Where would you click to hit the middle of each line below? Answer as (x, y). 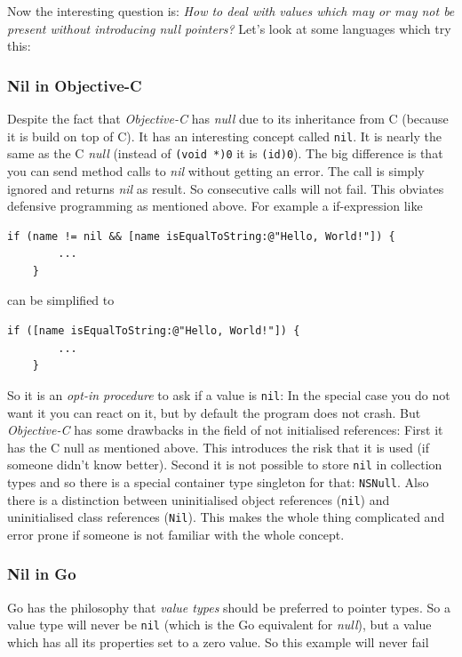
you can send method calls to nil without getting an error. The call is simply (216, 170)
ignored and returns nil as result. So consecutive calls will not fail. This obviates (226, 188)
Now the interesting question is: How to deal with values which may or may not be (231, 11)
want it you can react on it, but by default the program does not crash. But (214, 412)
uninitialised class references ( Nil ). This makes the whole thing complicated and (226, 517)
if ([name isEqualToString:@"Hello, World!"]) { (154, 331)
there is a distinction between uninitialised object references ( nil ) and (199, 499)
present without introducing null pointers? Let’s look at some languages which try (229, 28)
